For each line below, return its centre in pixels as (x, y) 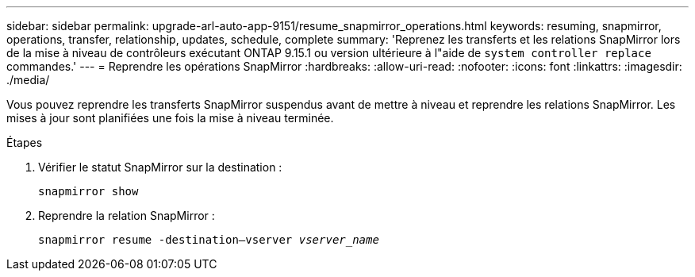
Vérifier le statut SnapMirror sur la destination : (160, 167)
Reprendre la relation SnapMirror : (127, 215)
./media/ (28, 80)
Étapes (25, 142)
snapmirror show (88, 191)
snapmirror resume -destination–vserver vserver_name (209, 240)
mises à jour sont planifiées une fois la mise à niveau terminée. (170, 118)
